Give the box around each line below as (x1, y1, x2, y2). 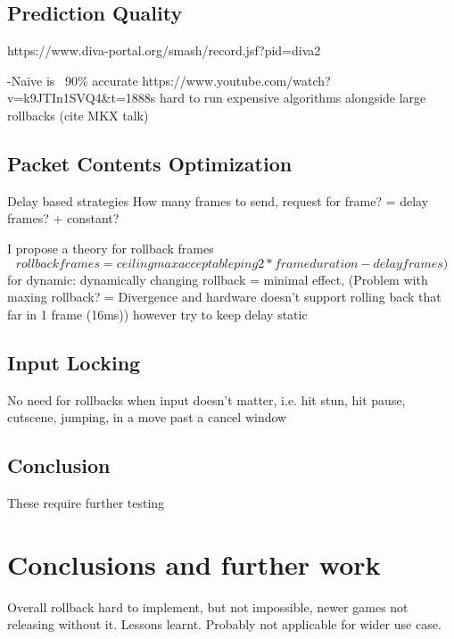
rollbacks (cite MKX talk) (7, 105, 149, 124)
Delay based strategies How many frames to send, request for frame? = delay (7, 191, 429, 210)
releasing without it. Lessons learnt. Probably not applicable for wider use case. (7, 615, 442, 634)
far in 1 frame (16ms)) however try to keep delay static (7, 304, 308, 323)
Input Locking (7, 348, 141, 376)
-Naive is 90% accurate (7, 71, 138, 89)
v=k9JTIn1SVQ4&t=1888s (7, 88, 156, 107)
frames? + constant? (7, 209, 120, 228)
